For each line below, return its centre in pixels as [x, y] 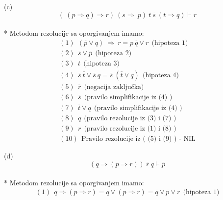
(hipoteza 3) [102, 63]
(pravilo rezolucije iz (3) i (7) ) [130, 119]
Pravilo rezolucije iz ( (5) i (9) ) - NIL [138, 139]
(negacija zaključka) [114, 87]
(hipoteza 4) [161, 75]
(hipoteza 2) [113, 53]
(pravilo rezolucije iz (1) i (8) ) [130, 129]
